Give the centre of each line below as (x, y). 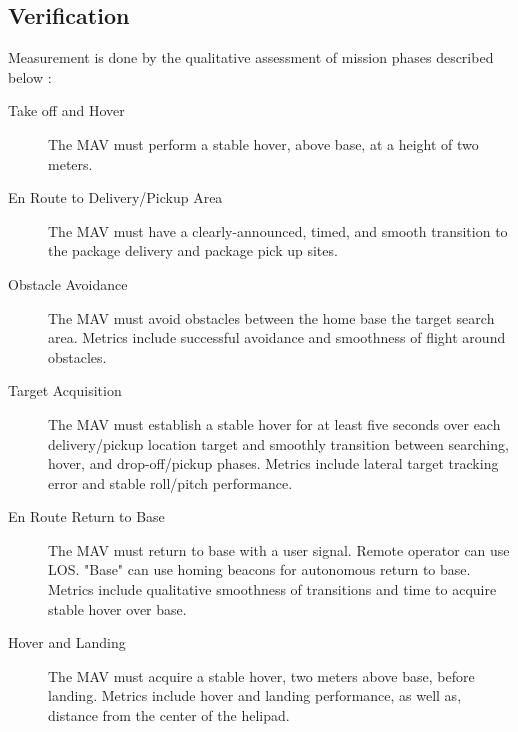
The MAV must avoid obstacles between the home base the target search (271, 317)
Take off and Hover (66, 110)
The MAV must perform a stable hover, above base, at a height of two (263, 143)
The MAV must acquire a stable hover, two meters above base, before (261, 675)
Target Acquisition (65, 390)
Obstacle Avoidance (68, 283)
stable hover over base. (117, 608)
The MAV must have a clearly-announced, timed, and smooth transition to (278, 230)
